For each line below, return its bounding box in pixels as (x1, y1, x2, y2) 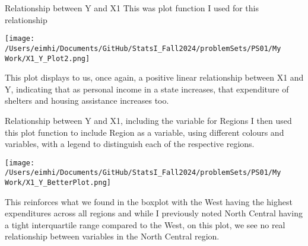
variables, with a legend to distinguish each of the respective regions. (5, 138, 255, 150)
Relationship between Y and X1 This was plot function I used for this (5, 2, 259, 14)
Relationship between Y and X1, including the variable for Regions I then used (5, 114, 292, 126)
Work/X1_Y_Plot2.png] (5, 54, 90, 63)
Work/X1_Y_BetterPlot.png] (5, 178, 111, 187)
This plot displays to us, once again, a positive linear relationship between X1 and (5, 71, 304, 84)
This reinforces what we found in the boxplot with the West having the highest (5, 195, 293, 207)
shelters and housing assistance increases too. (5, 94, 169, 107)
